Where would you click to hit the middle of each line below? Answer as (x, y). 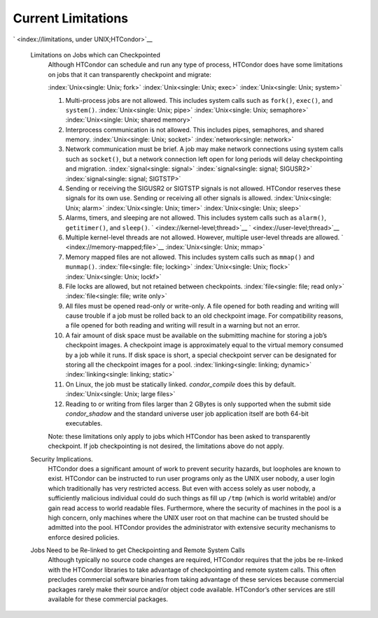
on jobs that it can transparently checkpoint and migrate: (129, 74)
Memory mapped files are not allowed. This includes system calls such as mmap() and (190, 257)
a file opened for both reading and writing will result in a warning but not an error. (183, 325)
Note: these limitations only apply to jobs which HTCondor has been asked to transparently (179, 436)
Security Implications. (62, 459)
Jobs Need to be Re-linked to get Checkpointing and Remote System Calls (138, 550)
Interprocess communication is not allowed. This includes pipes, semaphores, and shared (195, 129)
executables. (84, 423)
